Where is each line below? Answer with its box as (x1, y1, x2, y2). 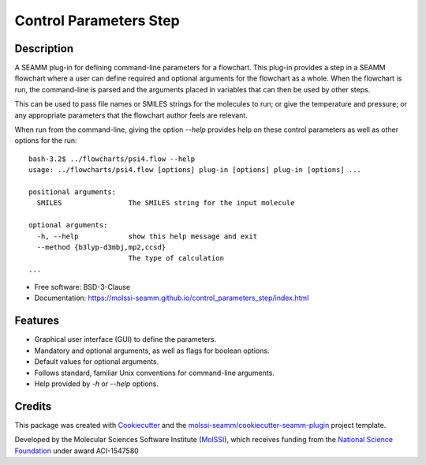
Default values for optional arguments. (34, 357, 159, 366)
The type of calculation (128, 253, 225, 263)
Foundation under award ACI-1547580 (14, 446, 140, 456)
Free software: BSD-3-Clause (34, 283, 130, 292)
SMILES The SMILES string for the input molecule (36, 198, 295, 208)
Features (14, 314, 59, 328)
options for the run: (14, 136, 78, 145)
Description (14, 42, 74, 55)
